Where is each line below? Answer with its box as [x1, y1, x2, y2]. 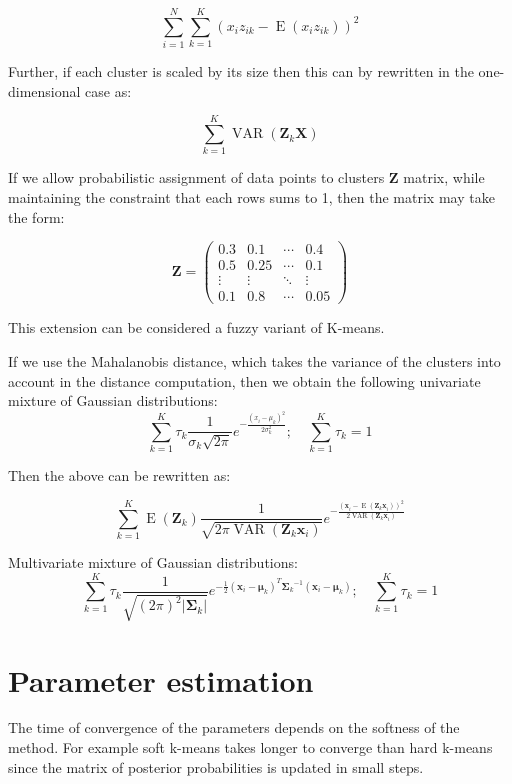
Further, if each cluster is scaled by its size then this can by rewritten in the [8, 61, 474, 82]
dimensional [8, 80, 81, 101]
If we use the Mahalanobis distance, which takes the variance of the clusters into [8, 351, 501, 371]
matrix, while [403, 167, 485, 188]
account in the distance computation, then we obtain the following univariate [8, 370, 481, 391]
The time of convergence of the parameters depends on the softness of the [8, 717, 460, 738]
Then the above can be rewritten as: [8, 465, 231, 486]
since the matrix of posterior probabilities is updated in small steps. [8, 756, 424, 777]
